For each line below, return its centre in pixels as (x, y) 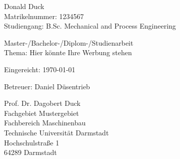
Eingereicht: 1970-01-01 (40, 69)
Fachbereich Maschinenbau (45, 123)
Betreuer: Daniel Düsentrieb (47, 86)
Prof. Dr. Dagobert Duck (42, 103)
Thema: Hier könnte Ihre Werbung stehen (68, 52)
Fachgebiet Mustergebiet (41, 113)
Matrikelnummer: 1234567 (44, 16)
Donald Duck (24, 6)
